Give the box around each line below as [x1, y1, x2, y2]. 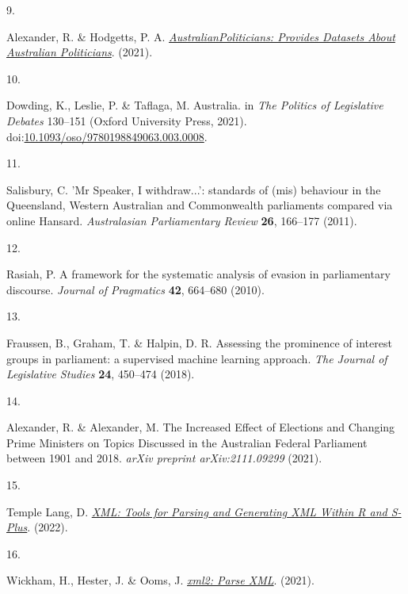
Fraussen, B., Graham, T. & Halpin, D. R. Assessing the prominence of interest [6, 334, 392, 351]
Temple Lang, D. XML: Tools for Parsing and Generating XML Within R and [6, 503, 387, 519]
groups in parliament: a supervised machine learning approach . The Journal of [6, 350, 387, 366]
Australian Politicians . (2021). [6, 44, 153, 60]
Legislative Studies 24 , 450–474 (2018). [6, 366, 195, 382]
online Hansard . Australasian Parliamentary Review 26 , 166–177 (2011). [6, 212, 357, 228]
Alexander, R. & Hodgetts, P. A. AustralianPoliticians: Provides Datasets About [6, 28, 395, 44]
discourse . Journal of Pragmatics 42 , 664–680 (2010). [6, 281, 265, 297]
